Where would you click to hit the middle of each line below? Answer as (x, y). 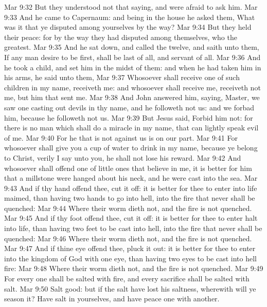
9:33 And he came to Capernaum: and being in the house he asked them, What (130, 17)
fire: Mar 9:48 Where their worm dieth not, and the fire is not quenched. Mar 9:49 (134, 268)
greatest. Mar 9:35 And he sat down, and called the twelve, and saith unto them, (132, 47)
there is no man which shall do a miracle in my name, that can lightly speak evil (131, 128)
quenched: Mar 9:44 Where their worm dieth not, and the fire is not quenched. (128, 208)
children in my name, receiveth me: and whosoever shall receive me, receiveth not (132, 87)
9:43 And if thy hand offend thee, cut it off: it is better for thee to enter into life (131, 188)
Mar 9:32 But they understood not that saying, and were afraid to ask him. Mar (131, 7)
